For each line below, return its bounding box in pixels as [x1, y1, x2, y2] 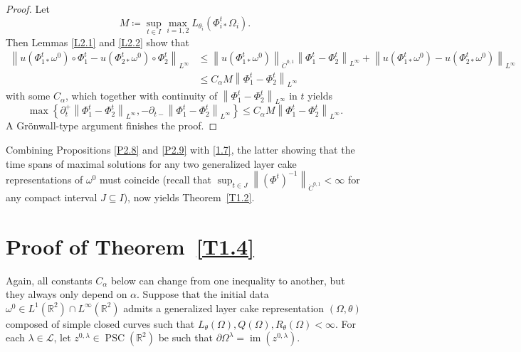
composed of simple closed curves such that [6, 316, 195, 331]
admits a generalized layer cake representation [123, 300, 325, 315]
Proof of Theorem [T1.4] [6, 231, 255, 260]
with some [6, 88, 51, 103]
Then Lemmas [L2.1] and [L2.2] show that [6, 34, 189, 49]
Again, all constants [6, 272, 93, 287]
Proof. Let [6, 1, 50, 16]
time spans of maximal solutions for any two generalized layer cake [6, 156, 297, 171]
